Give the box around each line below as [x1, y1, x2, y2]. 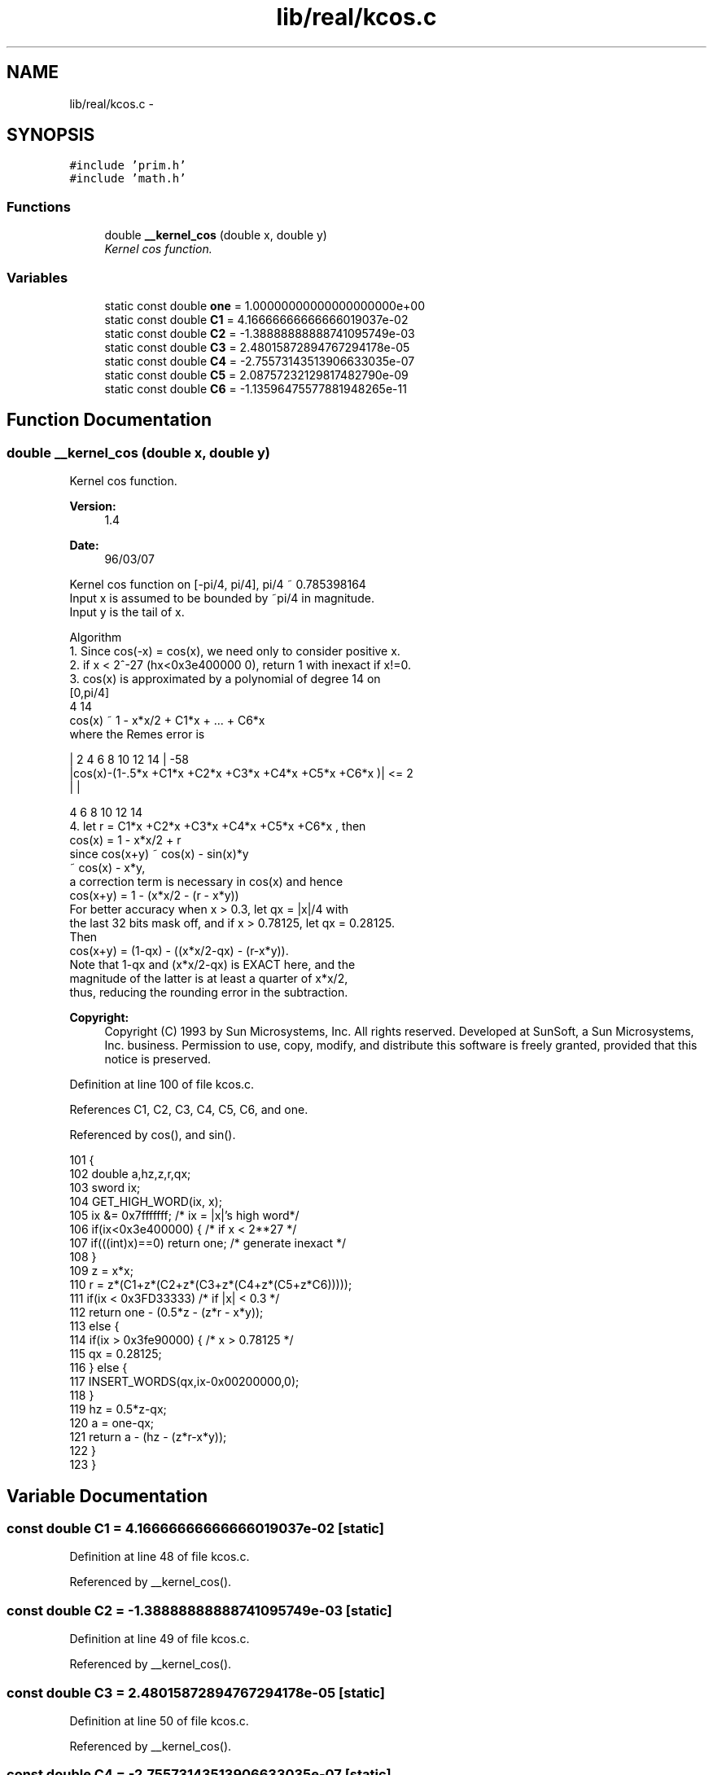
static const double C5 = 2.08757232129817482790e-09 [104, 367, 409, 382]
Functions [7, 198, 71, 215]
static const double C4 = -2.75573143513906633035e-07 [104, 353, 415, 368]
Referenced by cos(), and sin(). [69, 1128, 236, 1142]
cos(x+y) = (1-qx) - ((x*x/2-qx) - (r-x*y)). [69, 944, 289, 958]
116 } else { [69, 1361, 128, 1375]
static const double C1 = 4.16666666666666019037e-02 [104, 312, 409, 327]
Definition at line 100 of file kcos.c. [69, 1077, 255, 1092]
